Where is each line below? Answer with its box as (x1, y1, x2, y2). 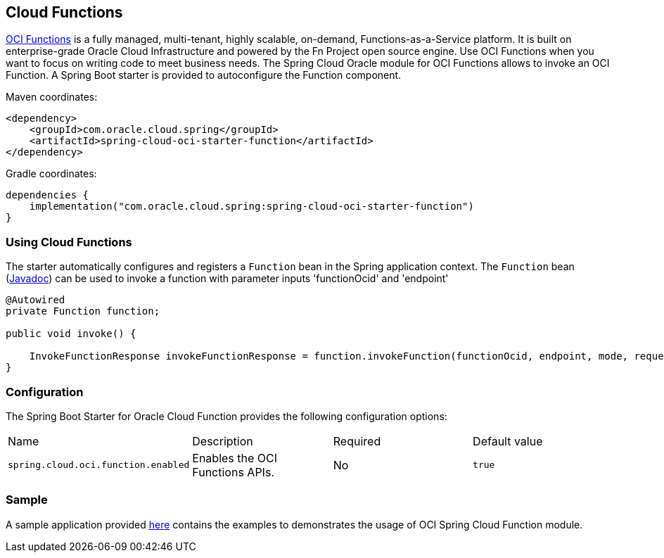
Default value (473, 433, 543, 448)
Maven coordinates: (6, 91, 98, 103)
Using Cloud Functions (6, 234, 132, 249)
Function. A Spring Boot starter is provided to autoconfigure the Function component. (6, 69, 402, 82)
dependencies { (6, 189, 89, 201)
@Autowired (6, 294, 65, 306)
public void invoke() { (6, 328, 136, 340)
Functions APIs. (192, 464, 274, 479)
